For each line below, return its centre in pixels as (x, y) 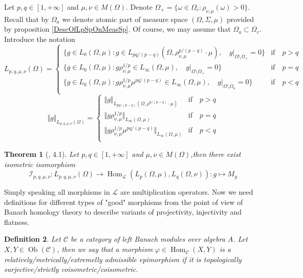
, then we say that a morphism (105, 249)
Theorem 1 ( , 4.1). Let (42, 154)
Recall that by (27, 19)
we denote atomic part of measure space (125, 19)
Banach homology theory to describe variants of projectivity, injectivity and (123, 212)
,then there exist (216, 154)
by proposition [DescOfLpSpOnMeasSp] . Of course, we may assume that (117, 29)
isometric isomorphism (40, 164)
